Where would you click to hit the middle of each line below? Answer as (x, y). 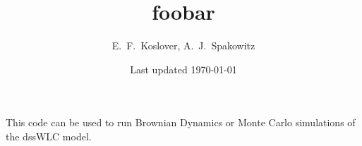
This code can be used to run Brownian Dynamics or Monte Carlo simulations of (181, 122)
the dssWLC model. (49, 136)
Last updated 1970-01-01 (183, 69)
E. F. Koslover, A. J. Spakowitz (183, 45)
